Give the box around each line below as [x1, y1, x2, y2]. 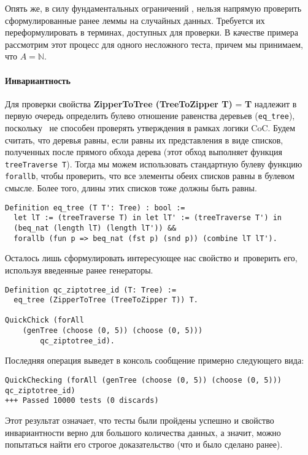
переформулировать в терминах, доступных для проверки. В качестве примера [5, 26, 298, 39]
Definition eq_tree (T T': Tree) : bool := [5, 203, 185, 212]
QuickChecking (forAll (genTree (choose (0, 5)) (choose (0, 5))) [5, 376, 282, 385]
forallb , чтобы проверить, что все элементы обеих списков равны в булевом [5, 169, 295, 182]
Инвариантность [5, 74, 71, 86]
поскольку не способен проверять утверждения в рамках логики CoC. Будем [5, 121, 296, 134]
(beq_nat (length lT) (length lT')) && [13, 224, 177, 233]
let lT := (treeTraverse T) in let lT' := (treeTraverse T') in [13, 213, 282, 223]
